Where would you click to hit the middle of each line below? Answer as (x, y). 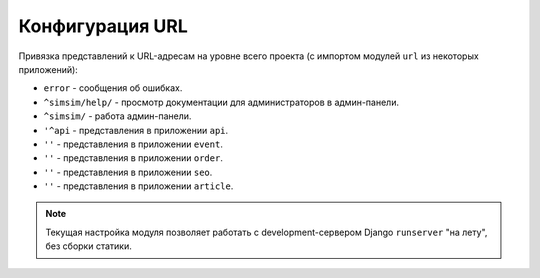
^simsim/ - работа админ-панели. (117, 116)
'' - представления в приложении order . (133, 158)
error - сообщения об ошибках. (113, 88)
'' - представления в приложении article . (138, 186)
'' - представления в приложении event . (133, 144)
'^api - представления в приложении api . (136, 130)
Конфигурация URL (103, 26)
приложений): (48, 69)
